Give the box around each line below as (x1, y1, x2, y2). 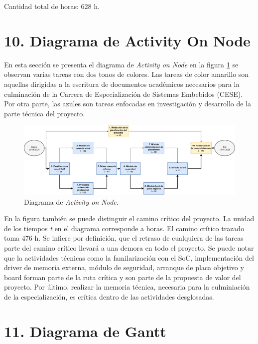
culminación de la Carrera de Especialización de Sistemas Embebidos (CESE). (4, 88, 243, 99)
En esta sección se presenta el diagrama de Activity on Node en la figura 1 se (4, 59, 239, 69)
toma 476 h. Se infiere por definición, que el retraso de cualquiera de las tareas (4, 233, 244, 243)
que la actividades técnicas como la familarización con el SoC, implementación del (4, 252, 254, 263)
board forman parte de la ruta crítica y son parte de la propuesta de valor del (4, 272, 241, 282)
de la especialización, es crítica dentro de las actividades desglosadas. (4, 291, 214, 302)
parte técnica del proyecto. (4, 108, 85, 118)
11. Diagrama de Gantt (4, 321, 166, 341)
